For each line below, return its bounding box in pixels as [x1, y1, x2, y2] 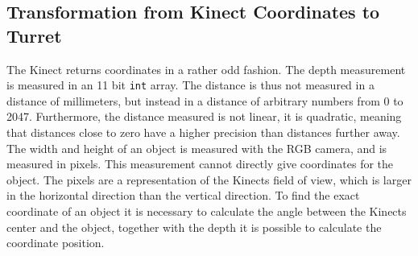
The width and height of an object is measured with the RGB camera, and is [6, 139, 387, 156]
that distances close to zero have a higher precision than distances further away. [6, 124, 400, 141]
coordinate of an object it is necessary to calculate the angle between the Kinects [6, 203, 407, 219]
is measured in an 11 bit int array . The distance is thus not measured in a [6, 76, 375, 93]
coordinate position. [6, 234, 105, 251]
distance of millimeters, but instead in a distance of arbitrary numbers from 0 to [6, 92, 404, 109]
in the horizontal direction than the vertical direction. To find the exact [6, 187, 360, 204]
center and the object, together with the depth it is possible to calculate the [6, 218, 382, 235]
